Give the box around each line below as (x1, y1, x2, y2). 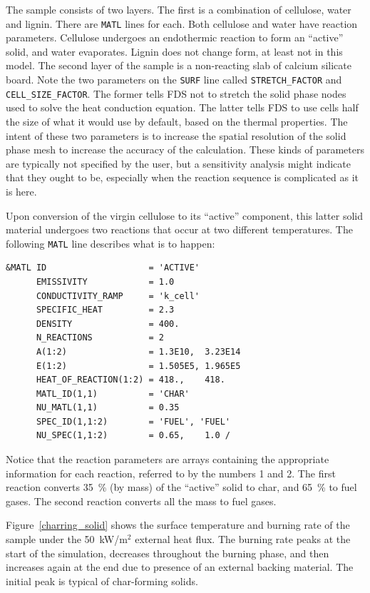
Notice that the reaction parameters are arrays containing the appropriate (6, 452, 329, 467)
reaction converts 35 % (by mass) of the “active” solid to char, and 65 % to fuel (6, 480, 357, 495)
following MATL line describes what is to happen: (6, 235, 215, 250)
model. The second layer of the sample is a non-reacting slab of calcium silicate (6, 58, 351, 73)
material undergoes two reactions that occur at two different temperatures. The (6, 222, 353, 237)
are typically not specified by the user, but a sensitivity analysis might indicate (6, 156, 351, 171)
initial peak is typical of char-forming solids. (6, 573, 198, 588)
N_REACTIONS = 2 (36, 333, 164, 343)
